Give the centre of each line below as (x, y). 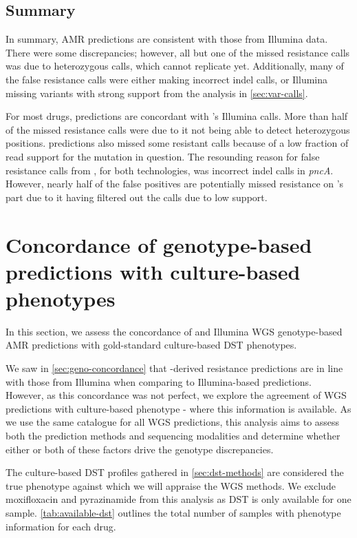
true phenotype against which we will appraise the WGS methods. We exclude (171, 485)
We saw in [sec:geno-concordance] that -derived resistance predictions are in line (174, 368)
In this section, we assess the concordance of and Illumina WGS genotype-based (174, 331)
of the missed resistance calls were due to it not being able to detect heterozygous (178, 129)
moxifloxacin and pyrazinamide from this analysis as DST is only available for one (178, 499)
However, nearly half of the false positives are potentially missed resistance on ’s (175, 184)
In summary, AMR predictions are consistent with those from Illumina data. (167, 39)
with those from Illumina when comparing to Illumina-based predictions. (159, 381)
